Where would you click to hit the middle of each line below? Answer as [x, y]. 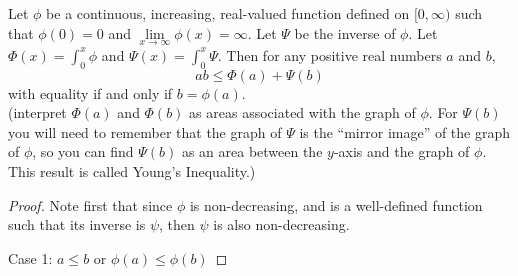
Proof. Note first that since [90, 204]
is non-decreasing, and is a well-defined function [336, 204]
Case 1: [30, 257]
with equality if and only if [90, 92]
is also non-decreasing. [281, 224]
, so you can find [83, 151]
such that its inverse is [77, 224]
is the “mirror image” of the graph [405, 131]
